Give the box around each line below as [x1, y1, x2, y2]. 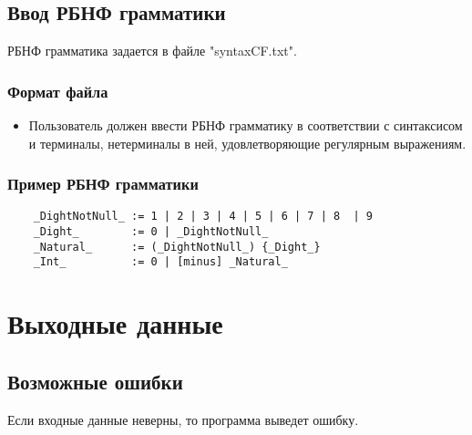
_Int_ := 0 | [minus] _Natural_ [33, 255, 288, 269]
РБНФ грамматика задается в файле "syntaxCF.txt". [7, 41, 297, 60]
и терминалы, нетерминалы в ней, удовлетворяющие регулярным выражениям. [28, 133, 467, 152]
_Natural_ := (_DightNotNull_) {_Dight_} [33, 240, 321, 254]
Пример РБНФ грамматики [7, 172, 199, 195]
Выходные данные [7, 305, 223, 342]
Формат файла [7, 79, 108, 102]
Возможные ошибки [7, 367, 183, 395]
